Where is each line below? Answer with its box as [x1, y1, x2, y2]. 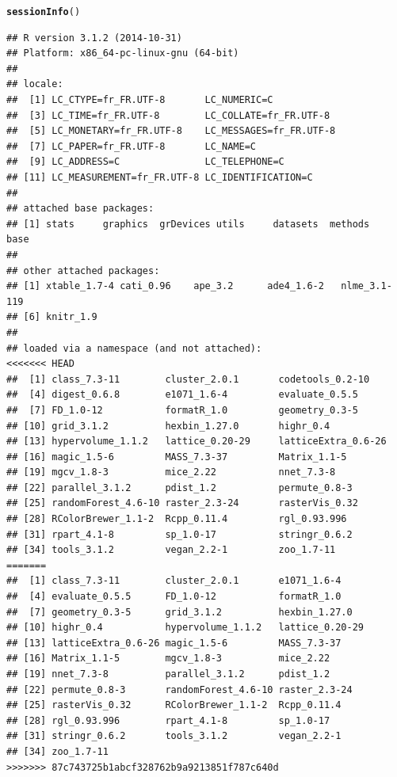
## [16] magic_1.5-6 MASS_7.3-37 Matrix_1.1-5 [6, 451, 347, 463]
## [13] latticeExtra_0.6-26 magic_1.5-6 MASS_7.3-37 [6, 637, 342, 649]
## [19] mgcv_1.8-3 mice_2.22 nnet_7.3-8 [6, 467, 336, 478]
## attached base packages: [6, 203, 155, 215]
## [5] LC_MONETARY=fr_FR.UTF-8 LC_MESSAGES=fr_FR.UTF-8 [6, 125, 336, 137]
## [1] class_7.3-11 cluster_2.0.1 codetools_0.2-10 [6, 373, 370, 385]
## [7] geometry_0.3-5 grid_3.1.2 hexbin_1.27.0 [6, 606, 353, 618]
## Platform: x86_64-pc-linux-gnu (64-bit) [6, 48, 239, 59]
